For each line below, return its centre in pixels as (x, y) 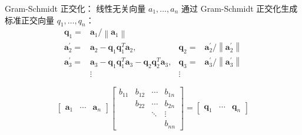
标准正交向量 (29, 20)
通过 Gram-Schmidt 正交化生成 (239, 8)
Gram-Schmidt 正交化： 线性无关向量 (75, 8)
